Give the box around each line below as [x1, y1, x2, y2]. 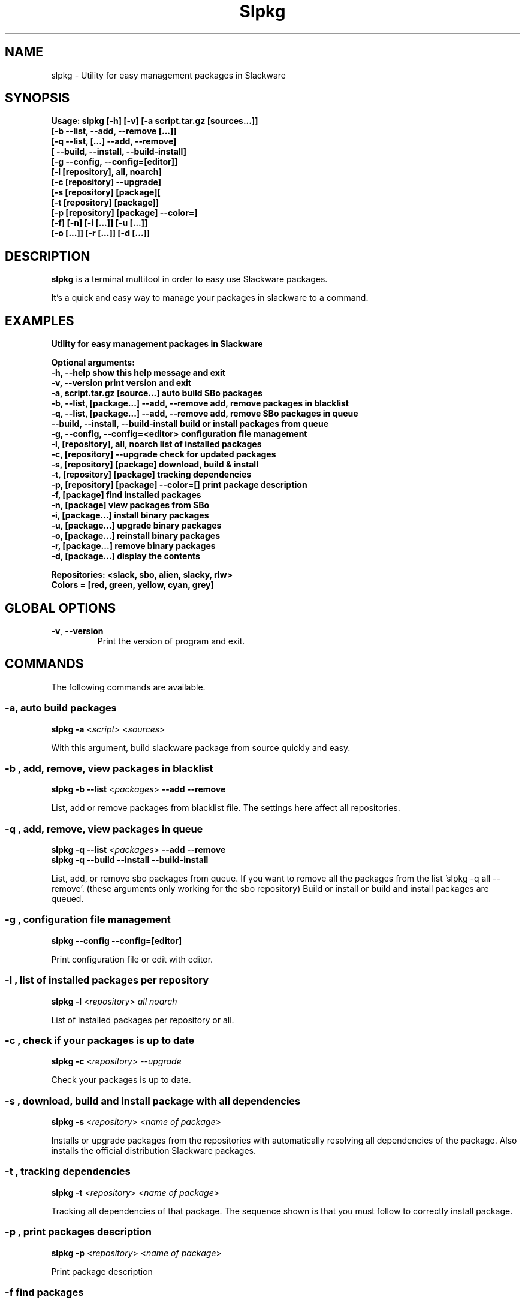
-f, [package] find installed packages [51, 490, 201, 500]
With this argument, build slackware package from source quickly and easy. [51, 742, 351, 753]
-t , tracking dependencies [5, 1165, 131, 1178]
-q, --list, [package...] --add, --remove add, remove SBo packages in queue [51, 408, 358, 419]
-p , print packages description [5, 1226, 152, 1238]
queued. [51, 894, 84, 904]
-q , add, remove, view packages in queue [5, 822, 203, 835]
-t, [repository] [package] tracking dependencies [51, 469, 252, 480]
